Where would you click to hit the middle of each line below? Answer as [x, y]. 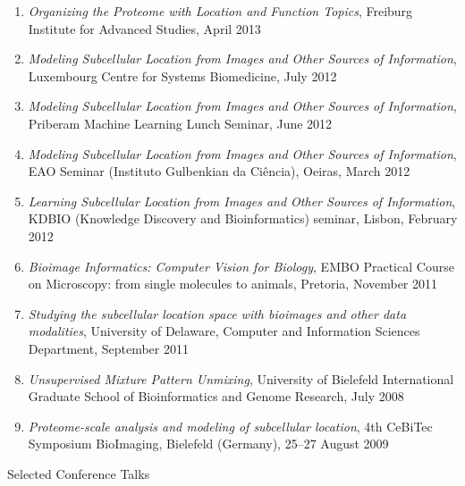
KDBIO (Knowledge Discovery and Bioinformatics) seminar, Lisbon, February [243, 218]
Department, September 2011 [108, 348]
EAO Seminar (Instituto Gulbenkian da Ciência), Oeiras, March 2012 [219, 171]
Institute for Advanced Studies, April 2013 [144, 28]
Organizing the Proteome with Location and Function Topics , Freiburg [220, 11]
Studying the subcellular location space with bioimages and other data [217, 313]
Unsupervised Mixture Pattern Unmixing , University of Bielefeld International [241, 378]
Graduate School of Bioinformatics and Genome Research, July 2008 [216, 396]
